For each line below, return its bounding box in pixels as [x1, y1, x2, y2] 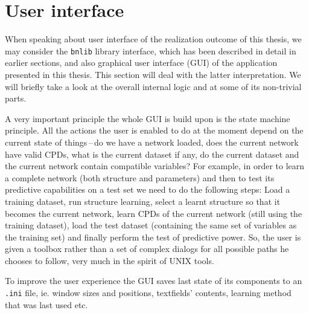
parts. [5, 92, 27, 105]
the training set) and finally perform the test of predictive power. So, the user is [5, 230, 301, 243]
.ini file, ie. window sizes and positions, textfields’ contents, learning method [5, 286, 291, 299]
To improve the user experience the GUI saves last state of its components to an [5, 274, 302, 287]
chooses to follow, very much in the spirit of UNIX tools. [5, 254, 214, 266]
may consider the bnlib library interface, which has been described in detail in [5, 44, 296, 57]
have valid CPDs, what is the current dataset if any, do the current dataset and [5, 147, 299, 160]
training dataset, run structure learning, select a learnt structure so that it [5, 195, 281, 207]
